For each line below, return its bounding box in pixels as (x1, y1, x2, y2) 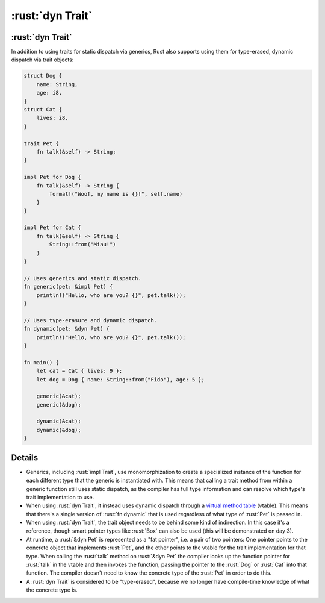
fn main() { (23, 359, 60, 366)
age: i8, (36, 89, 63, 96)
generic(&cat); (36, 393, 81, 400)
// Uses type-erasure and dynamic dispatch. (23, 317, 158, 323)
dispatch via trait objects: (11, 56, 74, 63)
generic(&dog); (36, 401, 81, 408)
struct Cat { (23, 106, 63, 113)
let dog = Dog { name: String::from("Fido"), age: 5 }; (36, 376, 205, 383)
